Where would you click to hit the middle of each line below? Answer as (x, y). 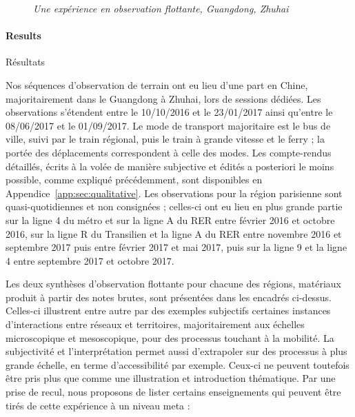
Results (23, 35)
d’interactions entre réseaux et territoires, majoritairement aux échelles (155, 324)
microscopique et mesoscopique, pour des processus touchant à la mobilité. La (170, 337)
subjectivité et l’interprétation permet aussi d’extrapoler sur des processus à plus (176, 351)
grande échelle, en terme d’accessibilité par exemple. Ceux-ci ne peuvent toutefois (177, 364)
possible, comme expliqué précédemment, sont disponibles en (134, 180)
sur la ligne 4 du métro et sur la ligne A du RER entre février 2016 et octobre (170, 220)
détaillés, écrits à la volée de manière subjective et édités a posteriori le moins (170, 166)
